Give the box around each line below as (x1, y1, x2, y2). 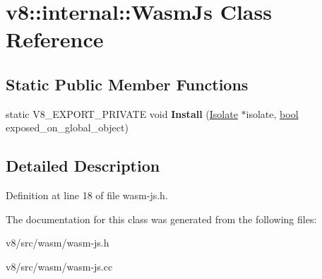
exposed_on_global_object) (6, 120, 129, 135)
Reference (6, 25, 104, 54)
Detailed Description (6, 155, 160, 177)
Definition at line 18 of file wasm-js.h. (6, 188, 168, 203)
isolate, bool (246, 106, 299, 121)
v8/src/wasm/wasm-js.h (6, 235, 109, 250)
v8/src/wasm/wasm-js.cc (6, 259, 113, 273)
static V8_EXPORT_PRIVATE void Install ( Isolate (6, 106, 238, 121)
